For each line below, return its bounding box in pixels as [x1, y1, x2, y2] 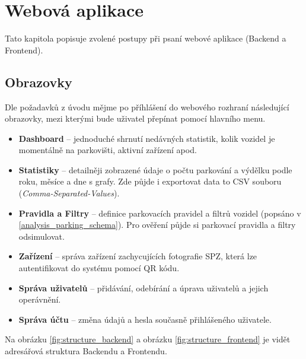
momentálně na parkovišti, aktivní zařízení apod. [18, 144, 197, 156]
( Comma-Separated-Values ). [18, 187, 120, 199]
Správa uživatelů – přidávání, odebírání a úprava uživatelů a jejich [18, 281, 269, 294]
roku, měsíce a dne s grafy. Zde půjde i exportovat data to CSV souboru [18, 175, 282, 188]
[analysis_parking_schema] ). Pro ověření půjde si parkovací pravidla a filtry [18, 218, 296, 231]
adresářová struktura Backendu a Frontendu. [5, 345, 167, 357]
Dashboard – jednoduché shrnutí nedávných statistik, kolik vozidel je [18, 132, 275, 144]
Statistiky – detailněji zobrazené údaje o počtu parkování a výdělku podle [18, 163, 292, 176]
